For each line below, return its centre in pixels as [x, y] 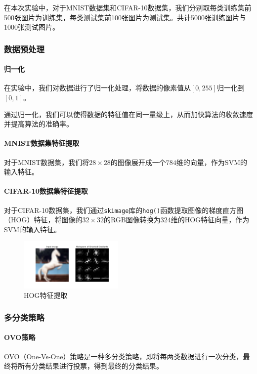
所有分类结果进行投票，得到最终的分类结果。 [90, 366]
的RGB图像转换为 [132, 220]
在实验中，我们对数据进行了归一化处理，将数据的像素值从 [97, 88]
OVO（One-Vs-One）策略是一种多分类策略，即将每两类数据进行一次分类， [124, 356]
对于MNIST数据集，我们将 [47, 162]
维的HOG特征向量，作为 [210, 220]
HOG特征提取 [46, 295]
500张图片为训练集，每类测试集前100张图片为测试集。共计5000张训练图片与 [125, 17]
